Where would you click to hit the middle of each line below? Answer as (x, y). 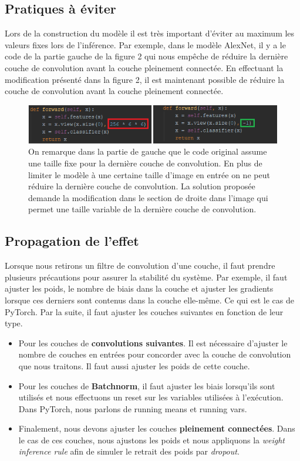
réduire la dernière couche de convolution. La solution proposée (142, 186)
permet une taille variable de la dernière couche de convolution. (142, 209)
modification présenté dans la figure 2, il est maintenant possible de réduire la (145, 79)
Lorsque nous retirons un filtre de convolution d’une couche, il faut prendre (140, 265)
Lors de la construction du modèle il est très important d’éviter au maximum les (150, 33)
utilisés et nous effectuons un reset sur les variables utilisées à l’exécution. (151, 397)
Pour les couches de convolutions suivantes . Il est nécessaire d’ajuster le (153, 343)
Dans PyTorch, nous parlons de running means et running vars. (133, 408)
